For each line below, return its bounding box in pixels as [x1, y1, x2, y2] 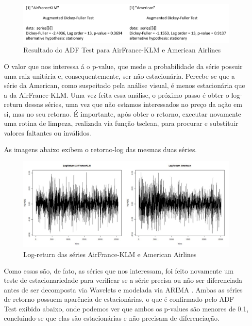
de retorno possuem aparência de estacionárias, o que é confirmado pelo [4, 294, 217, 304]
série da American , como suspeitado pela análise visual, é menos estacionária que [4, 80, 245, 90]
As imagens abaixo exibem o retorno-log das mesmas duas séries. [4, 144, 197, 154]
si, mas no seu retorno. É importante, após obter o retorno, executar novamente [4, 108, 241, 119]
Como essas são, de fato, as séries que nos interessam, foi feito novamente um [4, 265, 234, 275]
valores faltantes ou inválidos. [4, 128, 91, 138]
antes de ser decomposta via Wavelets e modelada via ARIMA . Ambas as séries [4, 284, 243, 294]
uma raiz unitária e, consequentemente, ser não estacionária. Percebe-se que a [4, 70, 235, 81]
